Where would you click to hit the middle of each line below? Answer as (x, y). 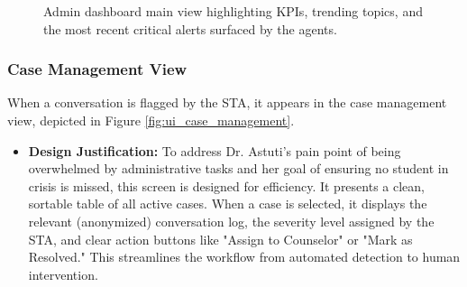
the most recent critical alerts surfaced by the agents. (190, 28)
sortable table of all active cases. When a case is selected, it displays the (228, 204)
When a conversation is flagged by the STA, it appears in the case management (227, 102)
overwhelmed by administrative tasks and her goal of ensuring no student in (238, 168)
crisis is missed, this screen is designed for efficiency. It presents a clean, (226, 185)
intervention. (63, 274)
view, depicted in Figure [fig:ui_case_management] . (151, 120)
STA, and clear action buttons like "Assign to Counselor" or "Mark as (220, 239)
